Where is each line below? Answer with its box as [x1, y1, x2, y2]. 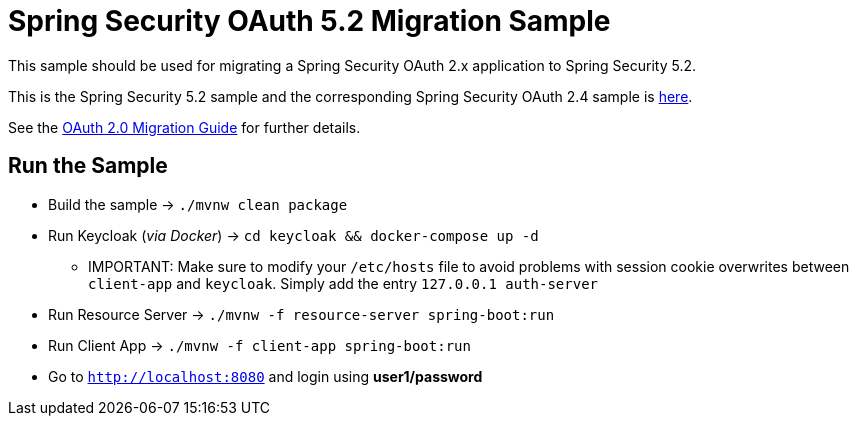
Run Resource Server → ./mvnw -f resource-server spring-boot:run [48, 305, 555, 323]
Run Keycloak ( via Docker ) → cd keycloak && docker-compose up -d [48, 226, 539, 244]
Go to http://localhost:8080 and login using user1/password [48, 367, 483, 385]
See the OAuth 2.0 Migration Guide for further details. [8, 118, 361, 136]
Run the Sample [8, 153, 168, 179]
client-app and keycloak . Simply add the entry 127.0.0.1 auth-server [88, 274, 598, 292]
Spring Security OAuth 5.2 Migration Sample [8, 4, 611, 38]
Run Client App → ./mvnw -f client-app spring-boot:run [48, 336, 471, 354]
